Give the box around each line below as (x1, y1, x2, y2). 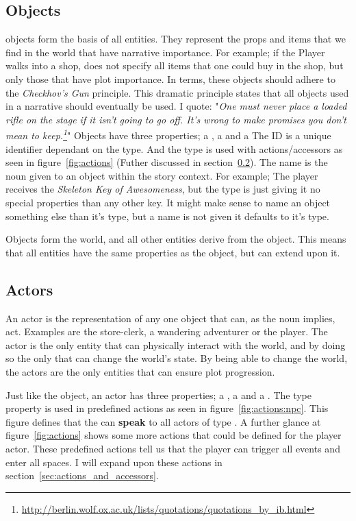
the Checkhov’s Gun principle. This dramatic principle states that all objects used (5, 85, 349, 99)
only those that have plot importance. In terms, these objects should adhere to (5, 71, 335, 86)
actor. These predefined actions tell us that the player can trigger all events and (5, 441, 340, 455)
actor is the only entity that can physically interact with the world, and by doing (5, 337, 346, 352)
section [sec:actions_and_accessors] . (5, 468, 159, 483)
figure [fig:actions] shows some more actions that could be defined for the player (5, 428, 342, 442)
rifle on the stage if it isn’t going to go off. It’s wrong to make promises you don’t (5, 112, 346, 126)
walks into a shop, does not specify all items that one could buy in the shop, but (5, 58, 344, 73)
